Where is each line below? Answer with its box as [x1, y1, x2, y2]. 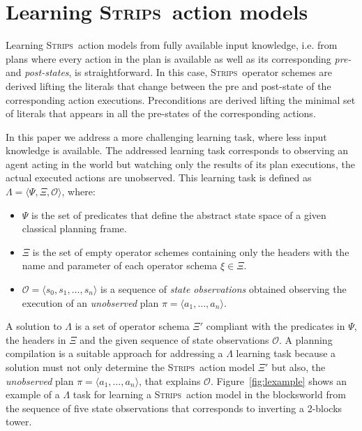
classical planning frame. [22, 221, 127, 236]
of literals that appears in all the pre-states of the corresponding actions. [6, 106, 316, 121]
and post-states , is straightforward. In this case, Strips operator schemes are [6, 65, 332, 80]
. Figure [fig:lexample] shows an [210, 373, 347, 388]
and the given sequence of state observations [80, 332, 269, 347]
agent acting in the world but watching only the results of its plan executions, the [6, 156, 355, 171]
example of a [6, 387, 60, 402]
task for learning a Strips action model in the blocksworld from [73, 387, 346, 402]
